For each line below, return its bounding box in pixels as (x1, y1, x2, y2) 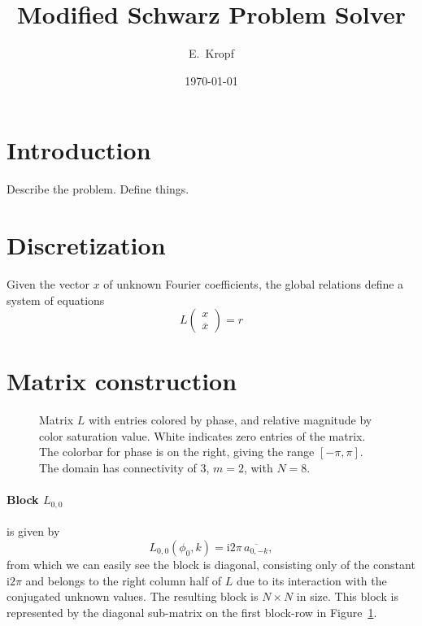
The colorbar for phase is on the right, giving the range (39, 443, 315, 460)
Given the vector (7, 275, 90, 292)
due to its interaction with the (236, 572, 387, 589)
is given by (7, 523, 60, 540)
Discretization (7, 228, 166, 262)
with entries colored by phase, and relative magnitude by (88, 411, 372, 428)
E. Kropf (189, 45, 234, 62)
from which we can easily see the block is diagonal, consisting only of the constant (7, 555, 415, 572)
